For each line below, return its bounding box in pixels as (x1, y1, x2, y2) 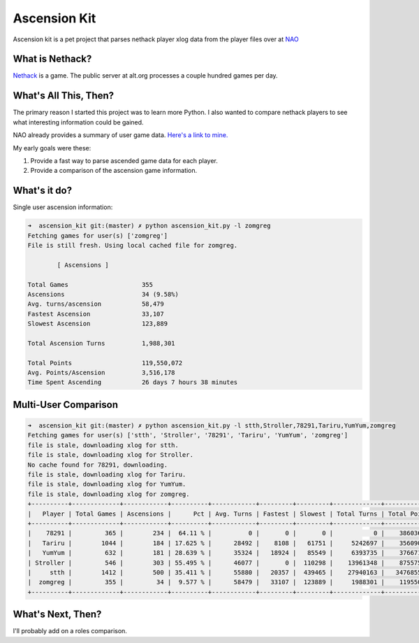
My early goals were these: (13, 143, 91, 152)
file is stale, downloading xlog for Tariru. (27, 471, 186, 479)
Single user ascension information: (13, 203, 113, 211)
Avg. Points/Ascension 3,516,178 (27, 369, 175, 377)
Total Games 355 (27, 281, 154, 288)
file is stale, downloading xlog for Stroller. (27, 451, 193, 459)
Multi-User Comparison (13, 399, 119, 411)
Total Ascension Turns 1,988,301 (27, 339, 175, 347)
